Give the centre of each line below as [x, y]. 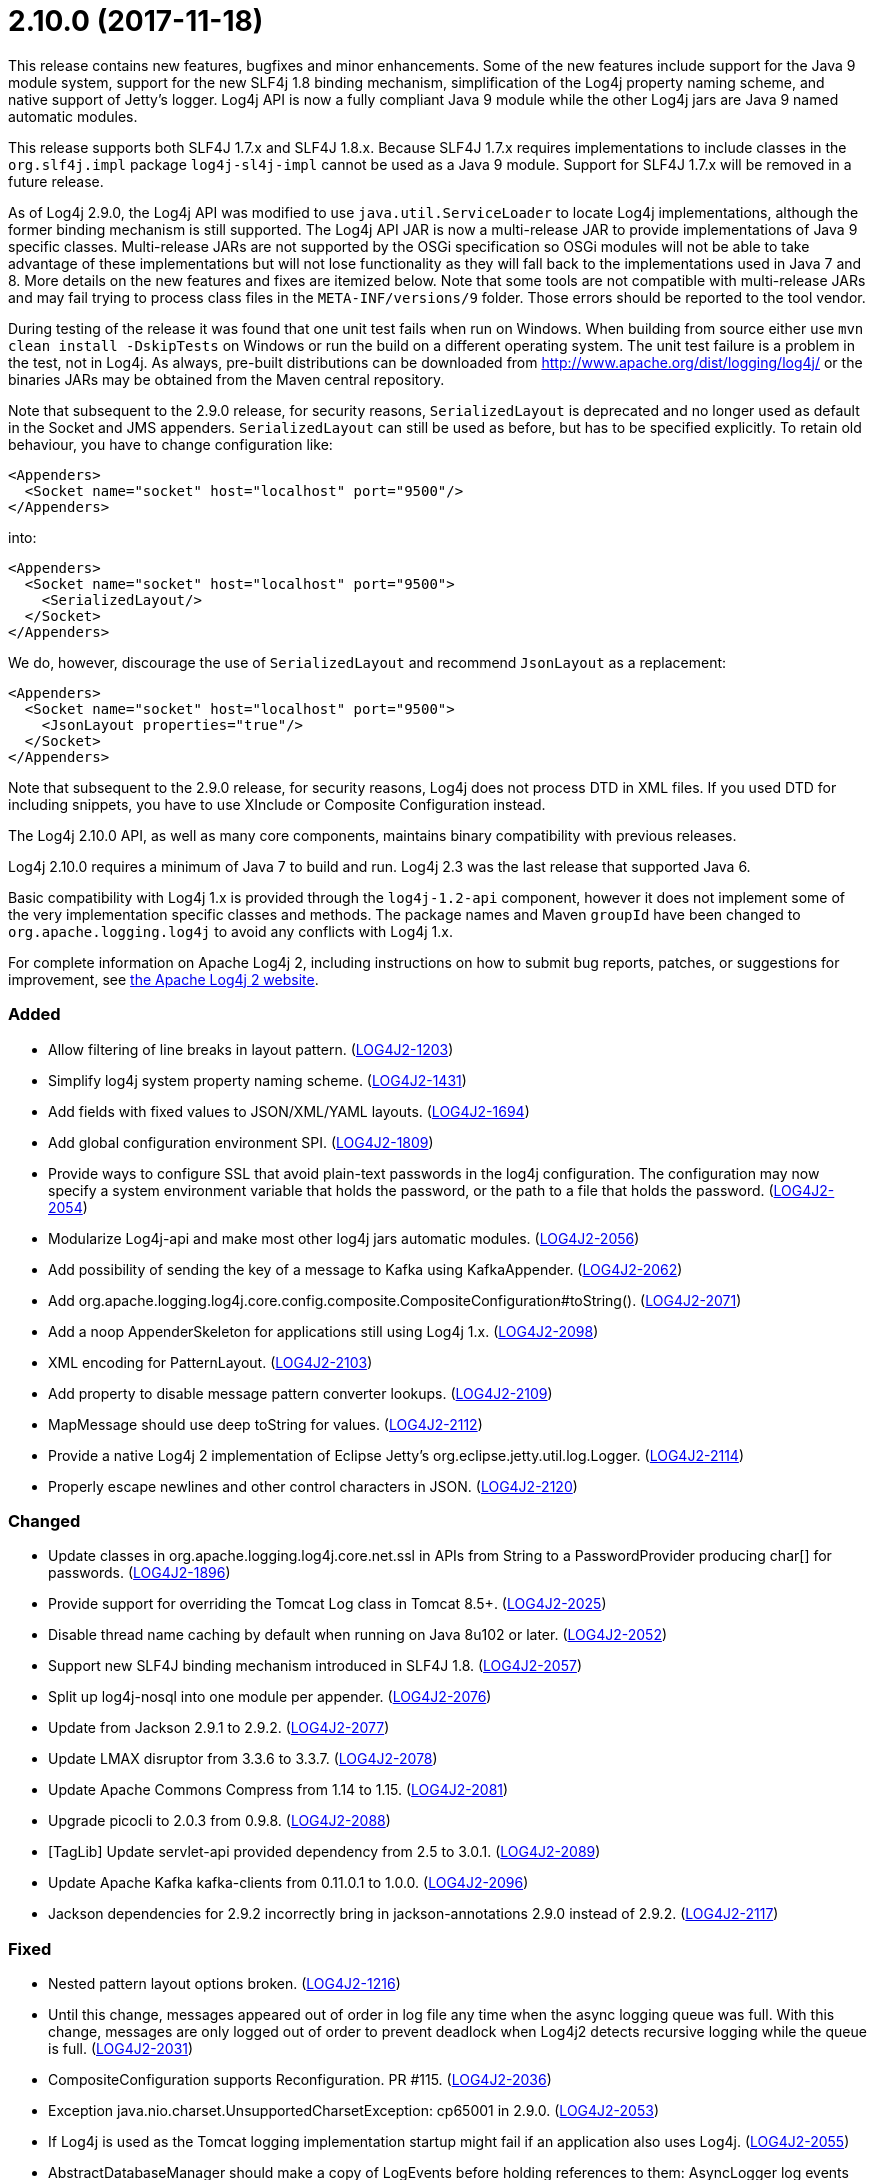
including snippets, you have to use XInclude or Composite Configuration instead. [277, 804]
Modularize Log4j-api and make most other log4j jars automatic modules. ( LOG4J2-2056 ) [344, 1238]
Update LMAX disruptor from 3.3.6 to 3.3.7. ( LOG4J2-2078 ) [243, 1759]
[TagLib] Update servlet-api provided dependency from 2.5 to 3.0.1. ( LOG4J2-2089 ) [324, 1852]
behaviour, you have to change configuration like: [170, 444]
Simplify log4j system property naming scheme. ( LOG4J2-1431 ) [257, 1080]
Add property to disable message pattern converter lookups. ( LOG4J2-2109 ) [300, 1393]
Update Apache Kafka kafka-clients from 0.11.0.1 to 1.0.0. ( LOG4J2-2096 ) [288, 1883]
